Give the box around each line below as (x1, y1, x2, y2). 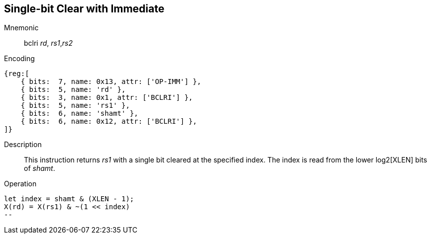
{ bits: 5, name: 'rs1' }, (20, 101, 130, 110)
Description (4, 140, 42, 149)
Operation (4, 179, 37, 188)
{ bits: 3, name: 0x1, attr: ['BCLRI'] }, (20, 93, 193, 102)
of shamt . (24, 164, 55, 173)
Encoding (4, 54, 35, 63)
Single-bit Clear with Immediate (4, 2, 165, 15)
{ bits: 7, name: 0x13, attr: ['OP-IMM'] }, (20, 78, 202, 86)
